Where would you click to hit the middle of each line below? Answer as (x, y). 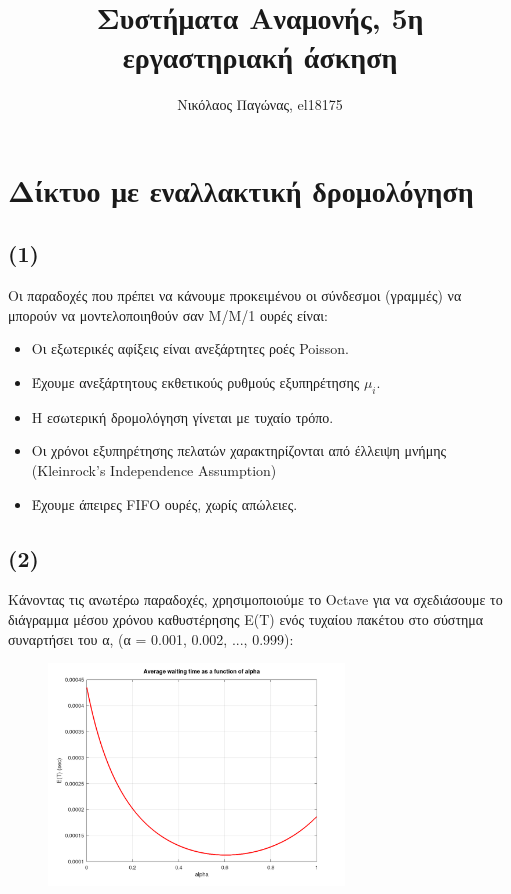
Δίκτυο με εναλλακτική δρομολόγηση (241, 189)
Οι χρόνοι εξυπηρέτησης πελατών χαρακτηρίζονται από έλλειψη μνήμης (239, 450)
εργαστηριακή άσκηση (260, 56)
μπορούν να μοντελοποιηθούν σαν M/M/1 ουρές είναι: (168, 314)
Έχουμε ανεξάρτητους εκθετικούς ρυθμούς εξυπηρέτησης (195, 382)
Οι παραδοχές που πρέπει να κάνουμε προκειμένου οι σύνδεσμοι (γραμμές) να (235, 295)
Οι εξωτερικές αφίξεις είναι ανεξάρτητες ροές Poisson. (190, 348)
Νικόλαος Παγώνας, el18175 (260, 104)
